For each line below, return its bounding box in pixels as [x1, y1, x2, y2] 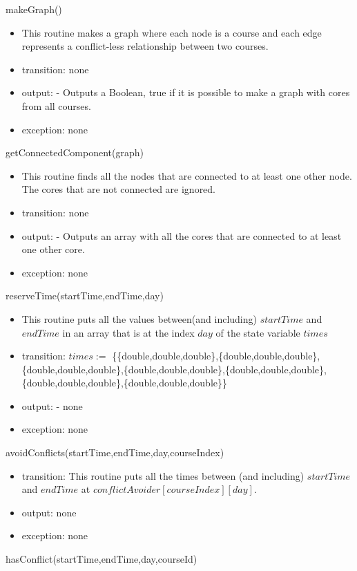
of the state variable [215, 325, 300, 339]
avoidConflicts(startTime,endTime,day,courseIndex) [6, 445, 224, 460]
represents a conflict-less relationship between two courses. [21, 39, 269, 53]
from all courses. [21, 98, 91, 113]
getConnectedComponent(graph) [6, 145, 144, 160]
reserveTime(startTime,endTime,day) [6, 288, 164, 303]
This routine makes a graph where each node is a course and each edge [21, 25, 322, 39]
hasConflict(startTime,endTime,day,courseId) [6, 552, 197, 566]
